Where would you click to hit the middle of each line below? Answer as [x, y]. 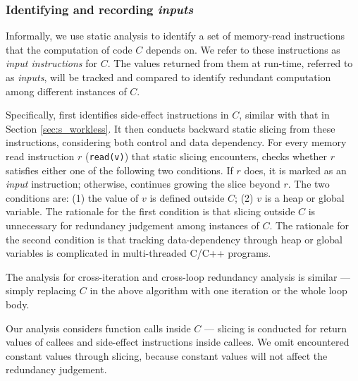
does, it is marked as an [295, 170]
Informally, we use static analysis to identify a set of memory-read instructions [175, 36]
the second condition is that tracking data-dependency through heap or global [174, 239]
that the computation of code [69, 49]
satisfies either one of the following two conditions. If [119, 170]
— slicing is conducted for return [276, 328]
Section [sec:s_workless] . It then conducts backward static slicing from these [171, 128]
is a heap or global [304, 197]
